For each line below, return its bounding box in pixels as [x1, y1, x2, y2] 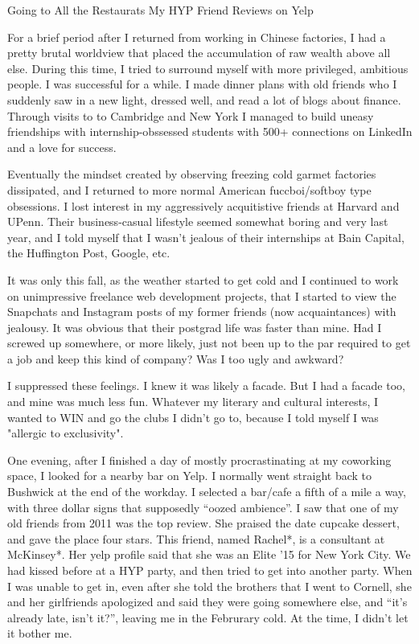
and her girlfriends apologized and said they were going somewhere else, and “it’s [7, 593, 408, 610]
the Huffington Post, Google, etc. [7, 244, 170, 261]
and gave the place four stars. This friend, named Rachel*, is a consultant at [7, 530, 385, 547]
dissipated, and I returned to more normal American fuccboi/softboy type [7, 181, 372, 198]
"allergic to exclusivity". [7, 425, 124, 441]
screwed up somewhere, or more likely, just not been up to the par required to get [7, 334, 411, 351]
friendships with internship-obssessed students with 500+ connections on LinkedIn [7, 123, 413, 140]
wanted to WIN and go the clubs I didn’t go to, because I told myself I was [7, 408, 379, 425]
